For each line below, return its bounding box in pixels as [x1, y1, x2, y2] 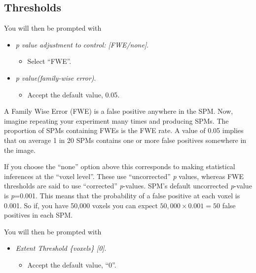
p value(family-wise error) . [15, 72, 96, 83]
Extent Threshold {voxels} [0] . [15, 243, 107, 253]
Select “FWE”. [27, 56, 72, 66]
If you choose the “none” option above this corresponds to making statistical [4, 161, 235, 172]
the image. [4, 144, 36, 155]
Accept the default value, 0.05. [27, 89, 120, 99]
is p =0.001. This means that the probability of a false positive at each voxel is [4, 190, 240, 200]
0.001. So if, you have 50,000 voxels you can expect [4, 200, 158, 210]
